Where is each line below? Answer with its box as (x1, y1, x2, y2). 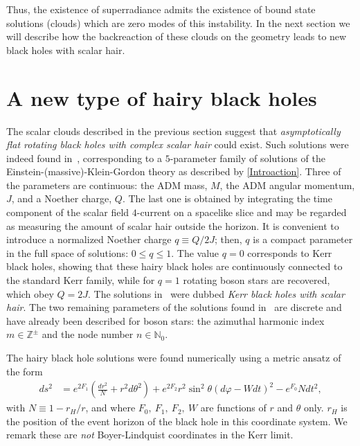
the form (6, 364, 43, 378)
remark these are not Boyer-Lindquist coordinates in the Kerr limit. (6, 427, 294, 442)
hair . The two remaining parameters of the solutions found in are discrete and (6, 300, 342, 314)
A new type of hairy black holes (6, 83, 317, 111)
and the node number (42, 327, 134, 341)
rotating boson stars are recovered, (183, 273, 330, 287)
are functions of (200, 400, 267, 415)
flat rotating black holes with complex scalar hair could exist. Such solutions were (6, 137, 349, 152)
